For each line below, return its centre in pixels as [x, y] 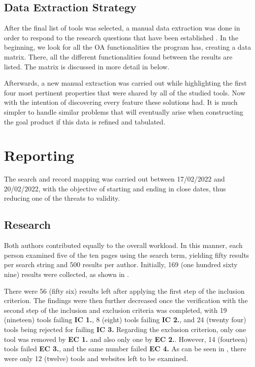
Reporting [39, 155]
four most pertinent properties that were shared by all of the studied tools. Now [125, 92]
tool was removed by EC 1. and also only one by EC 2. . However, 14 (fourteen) [126, 339]
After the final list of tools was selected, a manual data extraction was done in [122, 28]
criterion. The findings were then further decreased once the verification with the [126, 300]
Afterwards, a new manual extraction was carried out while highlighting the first [126, 83]
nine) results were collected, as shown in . [66, 274]
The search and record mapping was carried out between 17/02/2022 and [114, 179]
